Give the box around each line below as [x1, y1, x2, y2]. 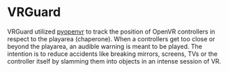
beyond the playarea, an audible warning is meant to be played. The [7, 42, 202, 50]
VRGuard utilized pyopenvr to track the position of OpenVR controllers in [7, 27, 215, 36]
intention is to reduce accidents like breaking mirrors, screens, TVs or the [7, 50, 218, 58]
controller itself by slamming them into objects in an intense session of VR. [7, 57, 222, 65]
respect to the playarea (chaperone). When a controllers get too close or [7, 34, 215, 43]
